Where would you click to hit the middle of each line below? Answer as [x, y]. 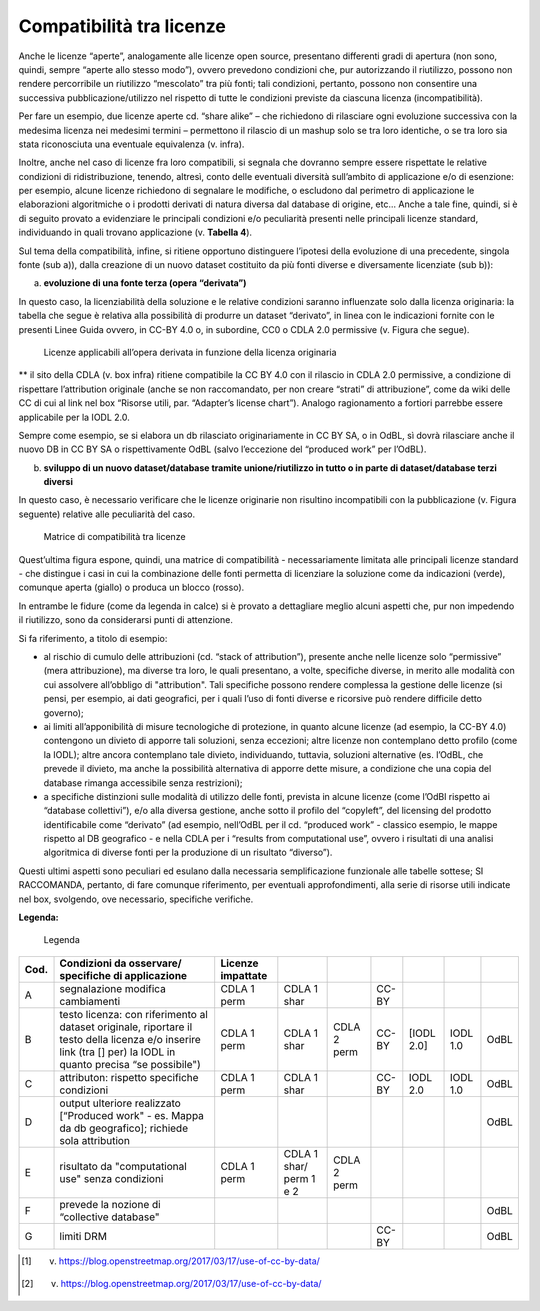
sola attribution [94, 1140]
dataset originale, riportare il [126, 1027]
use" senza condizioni [111, 1178]
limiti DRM [83, 1236]
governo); [63, 712]
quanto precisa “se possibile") [130, 1064]
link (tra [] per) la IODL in [117, 1052]
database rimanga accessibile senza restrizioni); [143, 782]
